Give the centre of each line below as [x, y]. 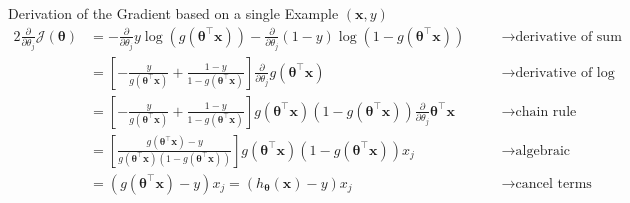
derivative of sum [568, 36]
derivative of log [565, 72]
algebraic [543, 150]
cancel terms [553, 183]
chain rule [546, 111]
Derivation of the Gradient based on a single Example [173, 13]
